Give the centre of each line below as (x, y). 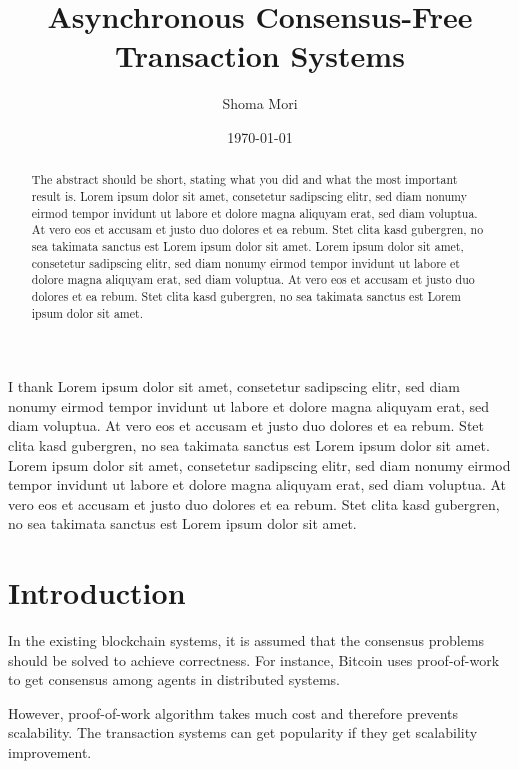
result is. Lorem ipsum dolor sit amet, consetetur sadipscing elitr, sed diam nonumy (249, 195)
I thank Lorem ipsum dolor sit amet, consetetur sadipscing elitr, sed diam (234, 386)
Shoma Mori (260, 103)
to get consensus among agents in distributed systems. (174, 679)
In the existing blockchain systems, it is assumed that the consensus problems (246, 640)
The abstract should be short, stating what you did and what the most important (244, 179)
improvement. (50, 752)
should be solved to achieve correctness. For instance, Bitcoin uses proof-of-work (254, 659)
